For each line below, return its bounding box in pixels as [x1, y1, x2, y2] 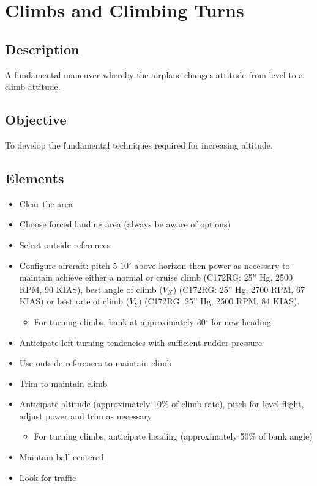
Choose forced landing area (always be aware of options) [19, 218, 231, 230]
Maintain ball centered [19, 451, 104, 463]
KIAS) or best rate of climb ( [19, 295, 130, 307]
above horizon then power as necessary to [134, 259, 290, 271]
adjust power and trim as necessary [19, 409, 152, 422]
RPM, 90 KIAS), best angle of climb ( [19, 282, 163, 295]
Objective [5, 110, 67, 129]
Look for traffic [19, 471, 76, 484]
